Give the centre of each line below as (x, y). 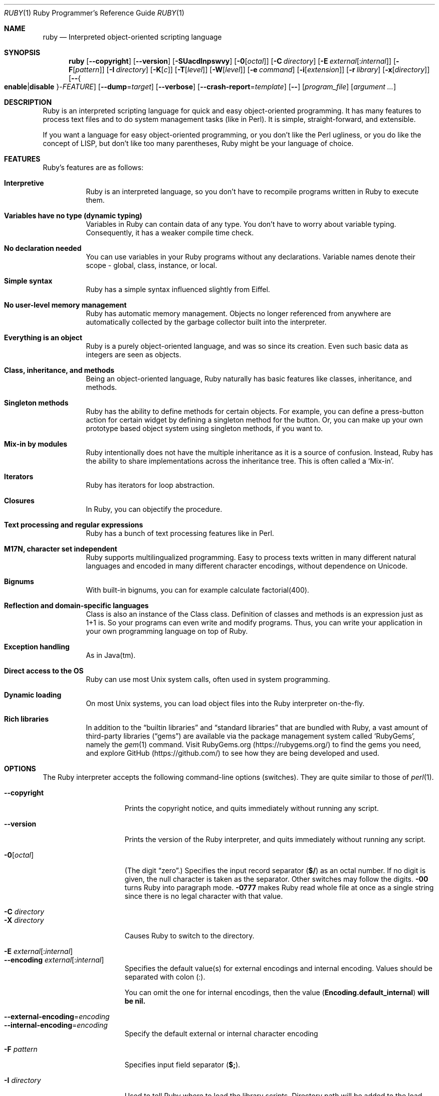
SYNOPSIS (22, 52)
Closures (19, 501)
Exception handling (37, 647)
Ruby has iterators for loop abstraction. (150, 485)
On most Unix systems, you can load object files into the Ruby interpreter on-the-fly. (225, 703)
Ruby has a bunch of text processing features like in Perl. (180, 533)
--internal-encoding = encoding (56, 1025)
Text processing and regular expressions (74, 525)
